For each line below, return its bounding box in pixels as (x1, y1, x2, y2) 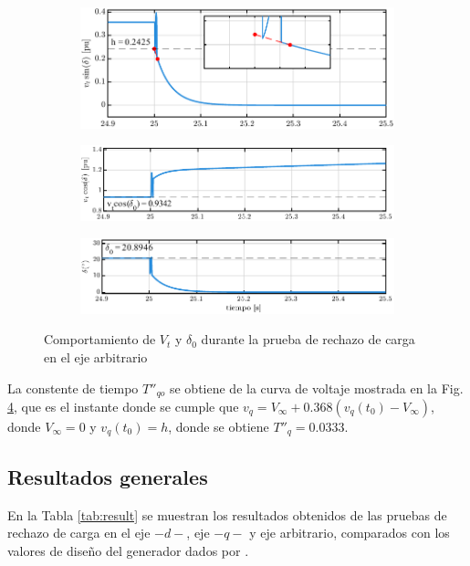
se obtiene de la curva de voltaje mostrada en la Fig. (169, 378, 464, 397)
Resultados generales (7, 462, 208, 490)
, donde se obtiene (168, 416, 269, 435)
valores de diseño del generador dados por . (7, 540, 249, 560)
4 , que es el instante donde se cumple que (7, 396, 239, 415)
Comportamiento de (44, 330, 156, 349)
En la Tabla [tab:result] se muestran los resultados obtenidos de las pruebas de (7, 505, 447, 524)
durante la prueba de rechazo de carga (201, 330, 415, 349)
